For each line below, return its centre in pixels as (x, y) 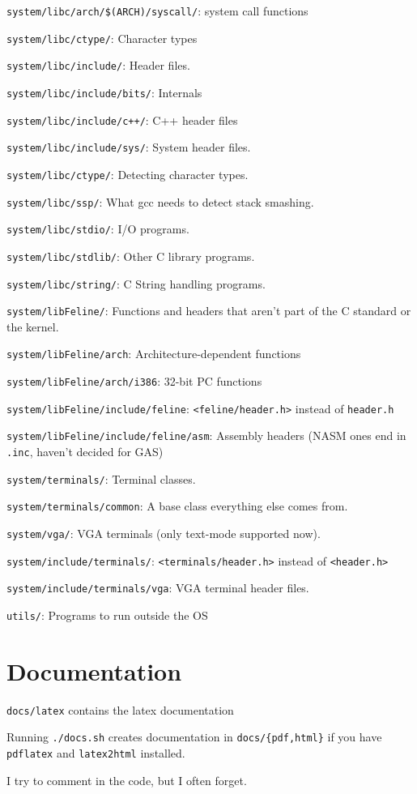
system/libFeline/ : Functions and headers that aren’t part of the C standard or (209, 311)
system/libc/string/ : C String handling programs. (136, 283)
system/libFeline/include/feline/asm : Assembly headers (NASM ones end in (206, 435)
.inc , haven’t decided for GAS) (85, 452)
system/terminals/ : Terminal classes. (101, 478)
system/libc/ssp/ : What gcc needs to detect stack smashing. (160, 201)
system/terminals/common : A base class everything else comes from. (177, 506)
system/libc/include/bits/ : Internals (104, 92)
